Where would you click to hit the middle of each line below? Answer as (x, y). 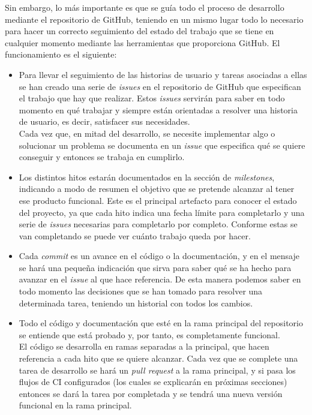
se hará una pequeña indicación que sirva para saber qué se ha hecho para (155, 267)
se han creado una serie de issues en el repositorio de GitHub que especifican (160, 86)
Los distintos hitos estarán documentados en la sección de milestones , (147, 177)
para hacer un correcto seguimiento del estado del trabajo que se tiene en (139, 31)
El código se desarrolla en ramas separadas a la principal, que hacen (144, 346)
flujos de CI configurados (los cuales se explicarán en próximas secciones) (153, 382)
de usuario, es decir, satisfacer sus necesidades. (104, 121)
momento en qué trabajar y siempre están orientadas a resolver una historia (158, 109)
